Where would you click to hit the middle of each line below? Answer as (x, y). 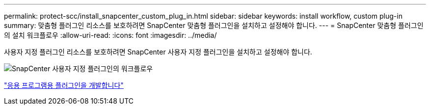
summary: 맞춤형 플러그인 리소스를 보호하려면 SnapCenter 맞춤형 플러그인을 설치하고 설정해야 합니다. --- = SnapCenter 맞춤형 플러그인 (214, 25)
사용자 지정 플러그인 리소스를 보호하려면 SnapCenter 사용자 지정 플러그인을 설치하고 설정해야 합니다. (158, 52)
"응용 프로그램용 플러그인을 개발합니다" (64, 85)
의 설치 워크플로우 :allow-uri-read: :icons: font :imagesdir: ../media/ (110, 35)
